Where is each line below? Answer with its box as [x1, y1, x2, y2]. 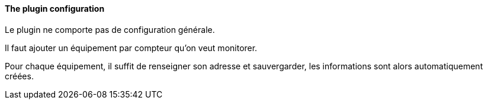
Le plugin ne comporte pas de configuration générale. [5, 24, 215, 35]
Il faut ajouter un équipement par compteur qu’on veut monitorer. [5, 42, 258, 53]
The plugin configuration [5, 4, 105, 14]
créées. [5, 71, 34, 81]
